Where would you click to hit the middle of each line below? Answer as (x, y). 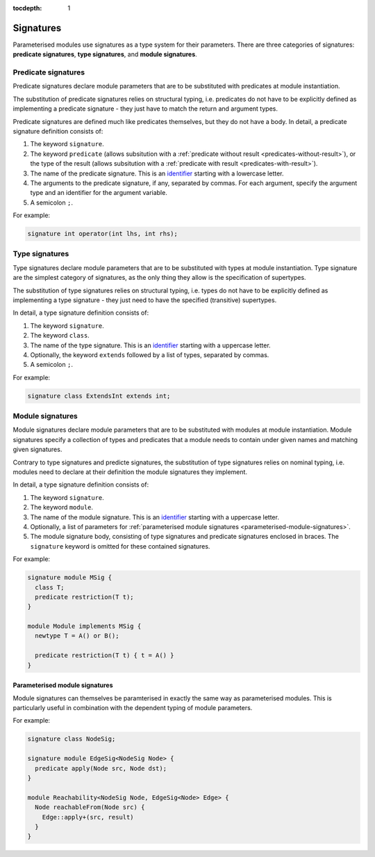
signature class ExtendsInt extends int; (99, 396)
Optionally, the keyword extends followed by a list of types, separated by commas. (150, 354)
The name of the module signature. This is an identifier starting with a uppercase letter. (155, 517)
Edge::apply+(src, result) (88, 817)
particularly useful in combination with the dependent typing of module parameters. (133, 708)
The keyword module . (62, 508)
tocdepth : (27, 8)
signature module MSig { (70, 577)
